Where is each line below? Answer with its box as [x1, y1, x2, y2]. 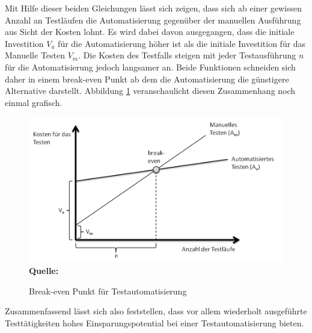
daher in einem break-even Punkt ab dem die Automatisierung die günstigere [5, 72, 289, 85]
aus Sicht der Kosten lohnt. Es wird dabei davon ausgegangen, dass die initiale [5, 25, 295, 38]
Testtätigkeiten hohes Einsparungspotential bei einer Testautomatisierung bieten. [5, 316, 304, 329]
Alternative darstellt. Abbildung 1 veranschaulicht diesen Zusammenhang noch [5, 84, 296, 97]
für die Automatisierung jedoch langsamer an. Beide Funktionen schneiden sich [5, 60, 296, 73]
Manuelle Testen [5, 49, 66, 61]
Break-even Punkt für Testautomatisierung [29, 284, 187, 297]
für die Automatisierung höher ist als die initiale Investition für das [58, 37, 306, 49]
